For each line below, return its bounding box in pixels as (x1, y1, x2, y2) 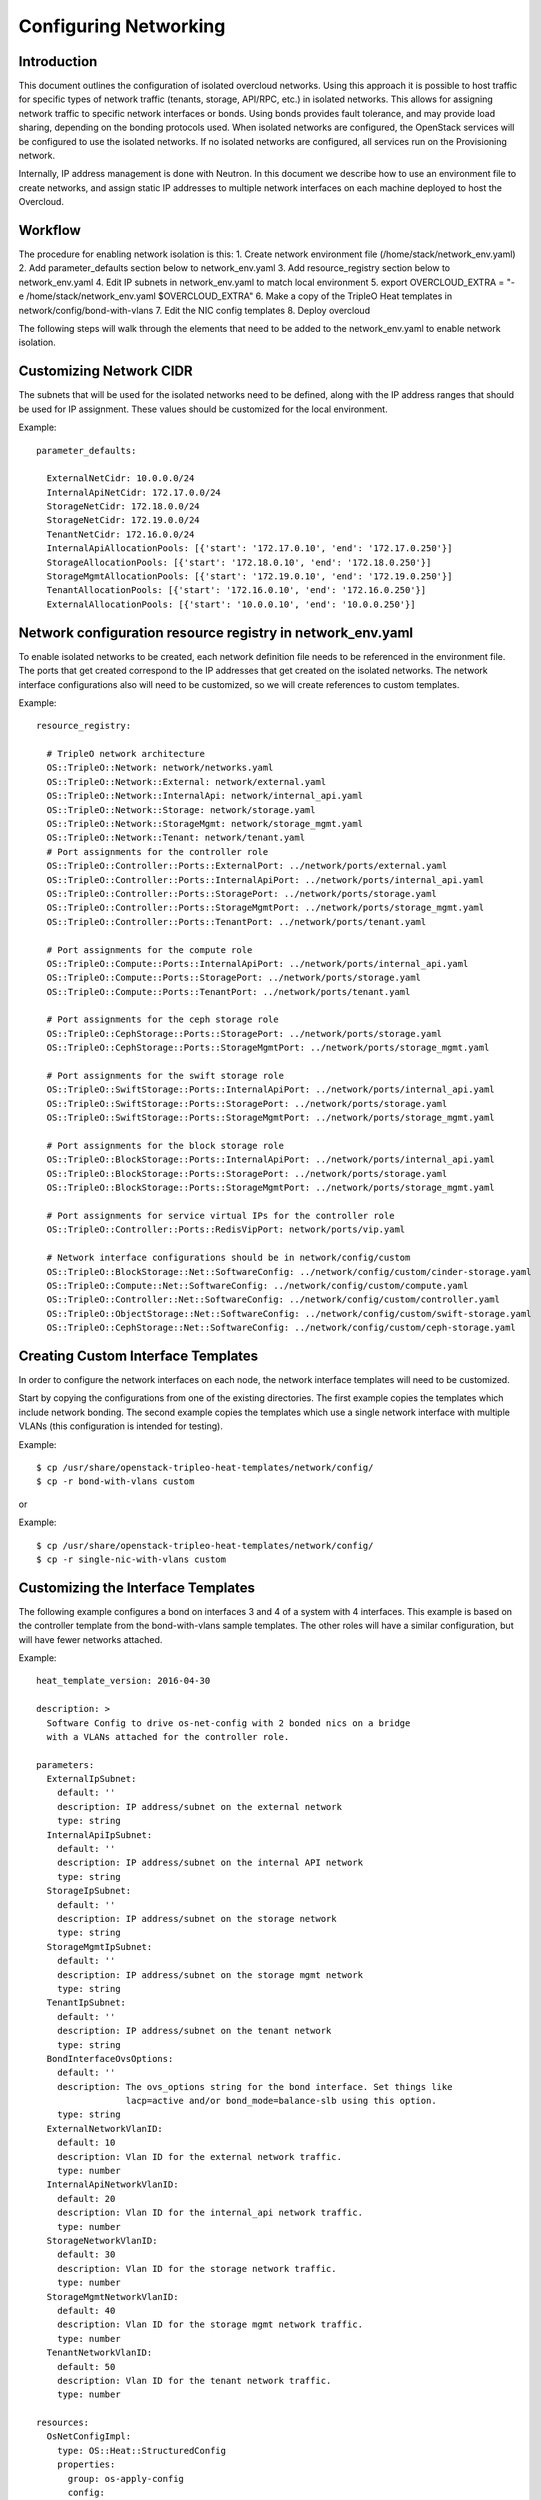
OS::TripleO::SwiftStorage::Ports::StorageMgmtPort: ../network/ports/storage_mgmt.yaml (46, 1112, 495, 1124)
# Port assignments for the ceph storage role (46, 1014, 279, 1025)
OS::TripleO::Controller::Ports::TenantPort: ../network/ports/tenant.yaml (46, 916, 427, 927)
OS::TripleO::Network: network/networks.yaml (46, 762, 274, 774)
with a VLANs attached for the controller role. (46, 1731, 290, 1742)
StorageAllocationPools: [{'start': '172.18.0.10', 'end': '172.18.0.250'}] (46, 556, 432, 568)
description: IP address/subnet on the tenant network (56, 2025, 332, 2037)
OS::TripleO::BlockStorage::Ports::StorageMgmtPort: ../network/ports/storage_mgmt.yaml (46, 1182, 495, 1194)
